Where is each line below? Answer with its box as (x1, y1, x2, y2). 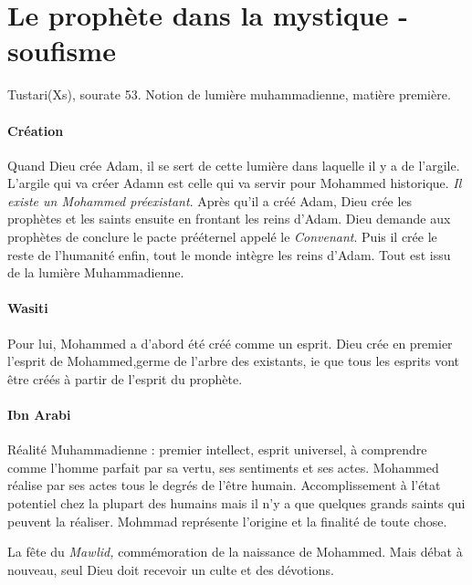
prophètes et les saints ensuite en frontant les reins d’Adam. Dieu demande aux (7, 209, 451, 228)
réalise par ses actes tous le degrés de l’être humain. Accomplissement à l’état (7, 475, 441, 495)
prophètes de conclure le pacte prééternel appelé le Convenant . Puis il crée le (7, 227, 437, 246)
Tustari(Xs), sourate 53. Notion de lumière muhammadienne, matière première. (7, 85, 451, 104)
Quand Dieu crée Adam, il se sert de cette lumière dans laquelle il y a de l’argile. (7, 155, 460, 174)
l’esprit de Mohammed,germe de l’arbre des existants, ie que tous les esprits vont (7, 351, 460, 371)
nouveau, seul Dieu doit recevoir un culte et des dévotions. (7, 559, 334, 579)
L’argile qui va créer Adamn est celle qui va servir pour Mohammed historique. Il (7, 173, 462, 193)
